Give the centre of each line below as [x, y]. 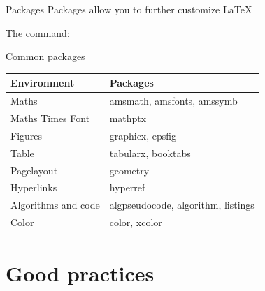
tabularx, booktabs [150, 152]
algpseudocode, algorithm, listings [182, 205]
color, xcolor [136, 222]
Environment [43, 83]
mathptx [128, 118]
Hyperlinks [34, 187]
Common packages [45, 56]
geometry [129, 170]
